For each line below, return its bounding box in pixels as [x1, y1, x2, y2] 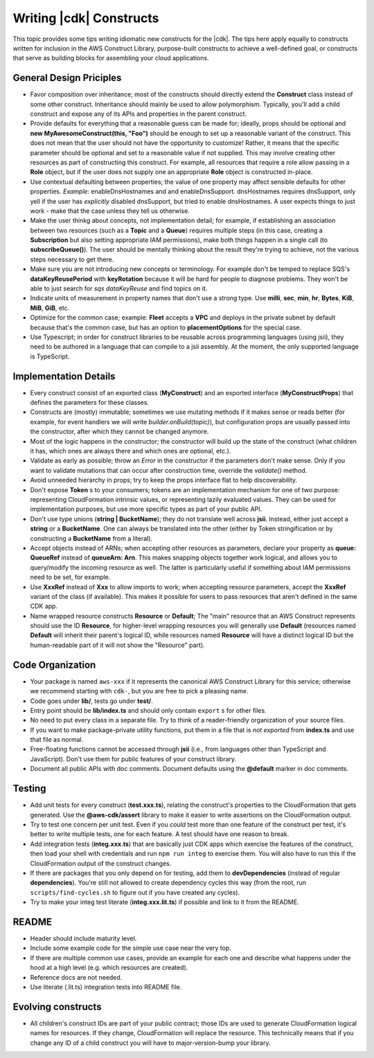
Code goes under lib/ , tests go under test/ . [30, 697, 154, 705]
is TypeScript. [30, 352, 70, 361]
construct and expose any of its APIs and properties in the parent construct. [30, 110, 247, 118]
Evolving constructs [12, 1000, 102, 1012]
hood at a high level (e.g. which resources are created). [30, 964, 188, 972]
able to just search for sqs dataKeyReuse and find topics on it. [30, 284, 208, 293]
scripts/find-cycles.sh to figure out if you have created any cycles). [30, 888, 240, 896]
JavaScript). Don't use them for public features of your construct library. [30, 754, 237, 763]
